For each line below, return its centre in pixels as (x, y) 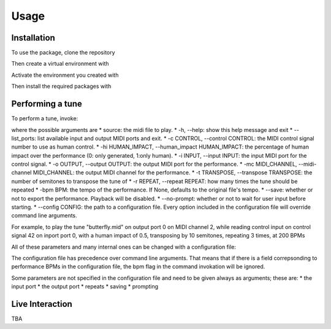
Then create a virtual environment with (60, 64)
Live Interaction (42, 304)
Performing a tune (47, 104)
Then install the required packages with (61, 87)
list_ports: (24, 138)
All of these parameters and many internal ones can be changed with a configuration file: (124, 247)
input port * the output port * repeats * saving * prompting (85, 287)
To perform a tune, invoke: (45, 118)
